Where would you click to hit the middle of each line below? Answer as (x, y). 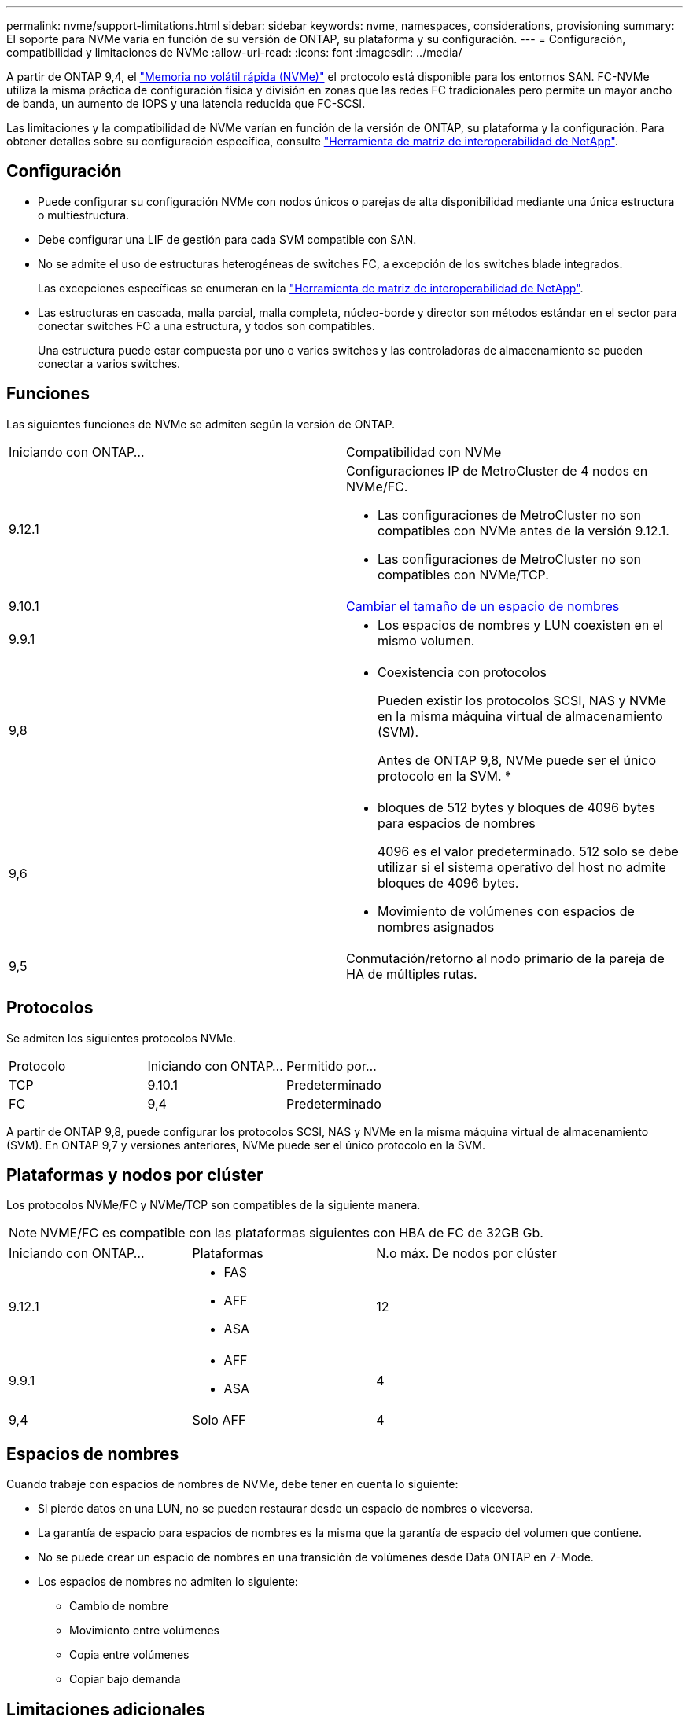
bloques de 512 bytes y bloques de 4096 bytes (516, 807)
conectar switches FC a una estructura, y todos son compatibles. (206, 325)
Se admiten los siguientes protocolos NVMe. (121, 1038)
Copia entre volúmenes (129, 1655)
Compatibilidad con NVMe (424, 452)
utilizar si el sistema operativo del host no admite (522, 867)
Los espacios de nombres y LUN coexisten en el (520, 625)
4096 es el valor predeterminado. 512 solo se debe (528, 851)
